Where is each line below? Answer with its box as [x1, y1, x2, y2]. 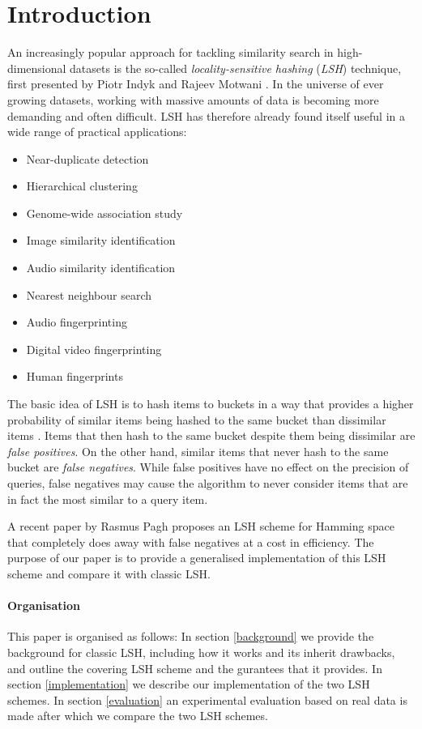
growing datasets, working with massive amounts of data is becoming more [7, 91, 379, 108]
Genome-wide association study [26, 204, 183, 221]
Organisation [7, 597, 80, 614]
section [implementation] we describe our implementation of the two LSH [7, 676, 370, 693]
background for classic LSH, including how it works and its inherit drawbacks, [7, 643, 395, 660]
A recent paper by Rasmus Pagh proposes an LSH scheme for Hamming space [7, 518, 394, 535]
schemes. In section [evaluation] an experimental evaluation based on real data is [7, 691, 407, 708]
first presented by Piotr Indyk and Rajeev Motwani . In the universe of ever [7, 75, 384, 92]
